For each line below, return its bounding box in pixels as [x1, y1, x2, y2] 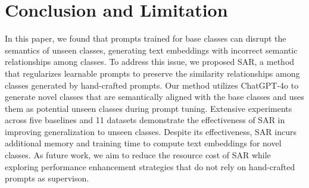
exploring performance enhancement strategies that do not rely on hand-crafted [5, 160, 295, 173]
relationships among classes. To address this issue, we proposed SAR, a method [5, 55, 295, 68]
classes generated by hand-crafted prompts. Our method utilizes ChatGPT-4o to [5, 79, 299, 91]
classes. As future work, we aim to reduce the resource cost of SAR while [5, 149, 271, 161]
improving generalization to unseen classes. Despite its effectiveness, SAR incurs [5, 125, 296, 137]
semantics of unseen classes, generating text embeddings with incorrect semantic [5, 43, 298, 56]
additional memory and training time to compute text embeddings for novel [5, 137, 282, 149]
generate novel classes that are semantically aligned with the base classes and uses [5, 90, 304, 103]
